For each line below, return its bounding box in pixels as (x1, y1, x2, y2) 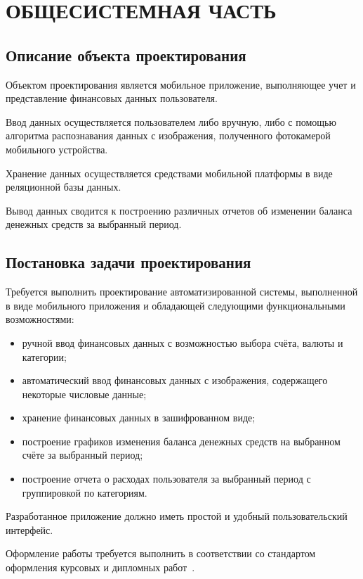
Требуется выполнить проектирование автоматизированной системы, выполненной (6, 284, 358, 299)
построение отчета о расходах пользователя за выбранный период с (22, 471, 311, 486)
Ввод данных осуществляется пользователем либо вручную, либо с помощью (6, 114, 336, 129)
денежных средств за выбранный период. (6, 217, 182, 231)
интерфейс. (6, 522, 53, 537)
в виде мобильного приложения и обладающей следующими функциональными (6, 298, 345, 312)
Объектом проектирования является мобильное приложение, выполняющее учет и (6, 77, 356, 91)
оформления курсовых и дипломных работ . (6, 560, 195, 575)
